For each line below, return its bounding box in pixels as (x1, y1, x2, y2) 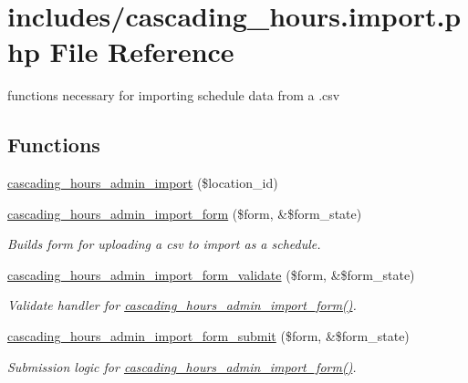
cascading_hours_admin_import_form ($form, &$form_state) (7, 203, 362, 223)
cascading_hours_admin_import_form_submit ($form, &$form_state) (7, 326, 410, 346)
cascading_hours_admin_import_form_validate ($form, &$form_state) (7, 264, 415, 284)
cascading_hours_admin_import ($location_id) (7, 173, 278, 192)
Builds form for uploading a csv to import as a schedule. (7, 234, 321, 254)
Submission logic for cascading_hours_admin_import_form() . (7, 357, 357, 376)
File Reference (49, 33, 234, 70)
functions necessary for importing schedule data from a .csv (7, 86, 340, 105)
